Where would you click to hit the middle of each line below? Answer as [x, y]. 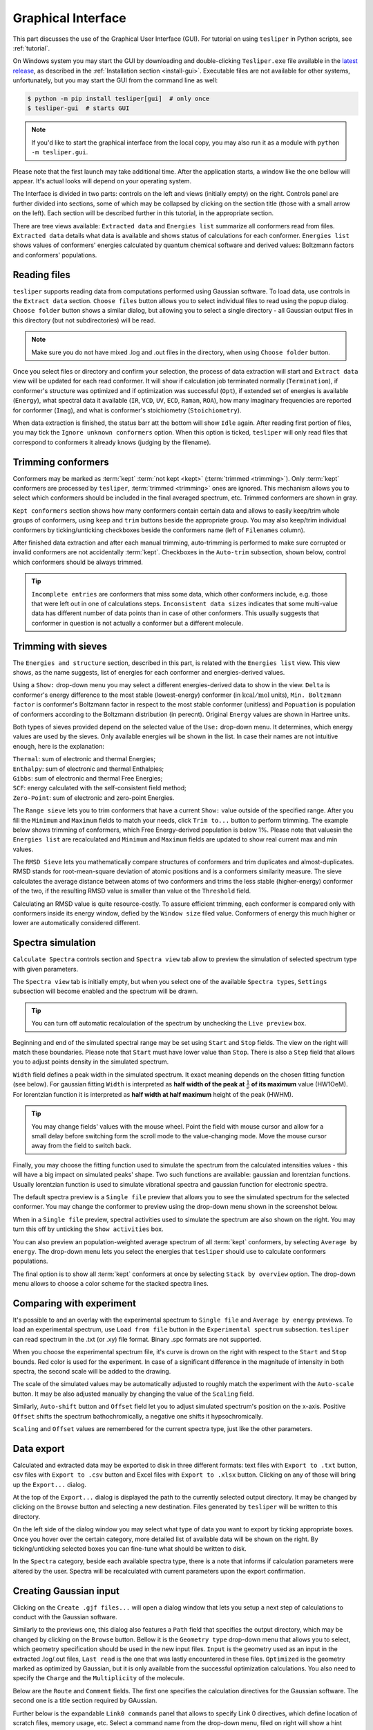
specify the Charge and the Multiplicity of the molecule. [99, 1678]
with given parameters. [46, 969]
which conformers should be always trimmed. [78, 562]
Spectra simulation [54, 943]
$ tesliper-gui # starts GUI [78, 108]
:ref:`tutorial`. [31, 48]
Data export [39, 1449]
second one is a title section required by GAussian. [85, 1701]
